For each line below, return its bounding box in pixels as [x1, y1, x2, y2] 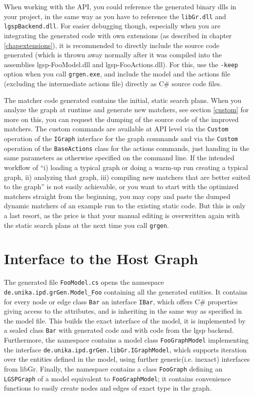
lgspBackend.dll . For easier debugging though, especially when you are [4, 21, 221, 31]
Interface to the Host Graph [4, 248, 198, 269]
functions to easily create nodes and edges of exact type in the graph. [4, 383, 212, 393]
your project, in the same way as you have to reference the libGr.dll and [4, 11, 226, 21]
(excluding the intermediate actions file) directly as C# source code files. [4, 78, 222, 88]
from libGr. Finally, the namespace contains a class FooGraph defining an [4, 364, 223, 373]
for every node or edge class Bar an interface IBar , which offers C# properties [4, 296, 238, 306]
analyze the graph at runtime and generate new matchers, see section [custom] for [4, 104, 249, 115]
